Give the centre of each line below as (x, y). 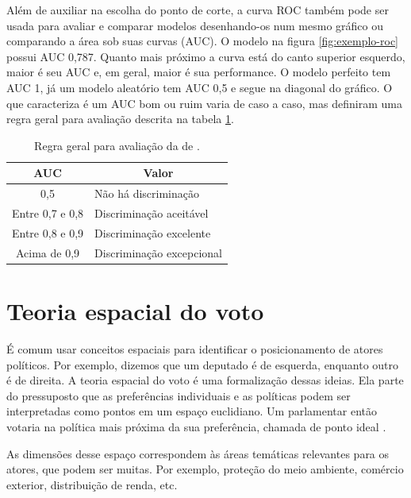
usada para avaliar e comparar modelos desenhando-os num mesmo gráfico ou (195, 25)
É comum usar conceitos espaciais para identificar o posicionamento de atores (195, 348)
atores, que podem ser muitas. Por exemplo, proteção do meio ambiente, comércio (205, 469)
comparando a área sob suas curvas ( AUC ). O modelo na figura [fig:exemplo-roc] (203, 41)
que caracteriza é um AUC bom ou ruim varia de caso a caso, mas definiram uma (204, 103)
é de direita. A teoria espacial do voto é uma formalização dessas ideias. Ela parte (205, 380)
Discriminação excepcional (158, 252)
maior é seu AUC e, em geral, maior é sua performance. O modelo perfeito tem (199, 72)
